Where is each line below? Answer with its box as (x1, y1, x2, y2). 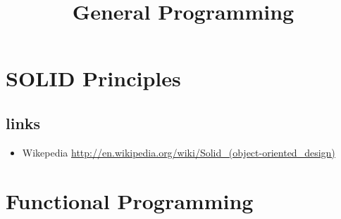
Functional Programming (6, 186, 254, 215)
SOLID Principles (6, 64, 181, 93)
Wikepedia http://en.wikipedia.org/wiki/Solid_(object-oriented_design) (22, 145, 335, 159)
